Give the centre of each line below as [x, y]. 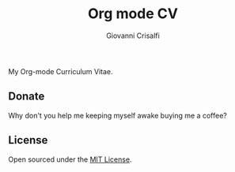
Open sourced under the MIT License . [70, 159]
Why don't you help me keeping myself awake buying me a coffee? [117, 115]
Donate [27, 97]
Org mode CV [133, 14]
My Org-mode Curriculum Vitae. [61, 71]
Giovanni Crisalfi [133, 36]
